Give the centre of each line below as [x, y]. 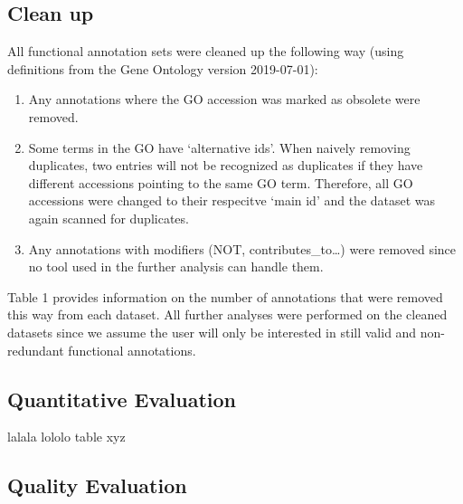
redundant [36, 350]
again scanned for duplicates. [109, 218]
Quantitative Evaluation [122, 399]
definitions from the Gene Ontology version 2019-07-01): [163, 68]
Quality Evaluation [97, 485]
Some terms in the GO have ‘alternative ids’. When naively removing [219, 147]
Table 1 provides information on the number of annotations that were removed [225, 296]
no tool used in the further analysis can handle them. [176, 266]
